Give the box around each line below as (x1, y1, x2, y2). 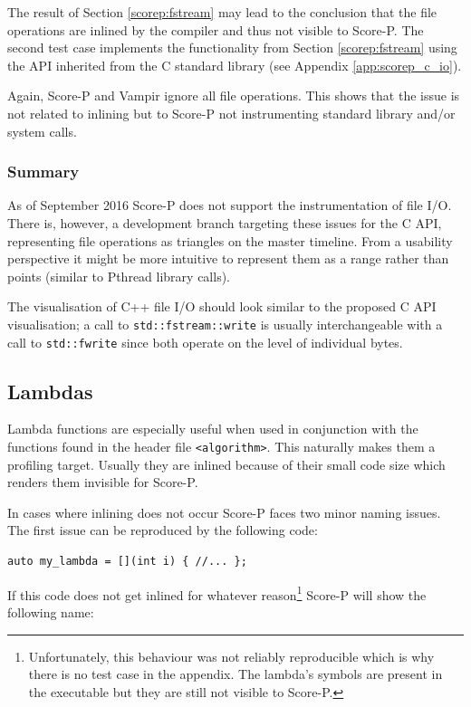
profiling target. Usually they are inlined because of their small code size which (7, 454, 446, 473)
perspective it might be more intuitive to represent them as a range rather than (7, 249, 449, 268)
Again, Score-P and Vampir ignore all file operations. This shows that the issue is (7, 86, 460, 105)
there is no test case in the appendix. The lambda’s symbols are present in (28, 664, 443, 683)
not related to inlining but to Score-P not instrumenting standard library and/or (7, 103, 456, 122)
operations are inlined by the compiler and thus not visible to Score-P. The (7, 20, 424, 39)
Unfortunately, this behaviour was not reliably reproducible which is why (28, 646, 435, 665)
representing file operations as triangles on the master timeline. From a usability (7, 231, 453, 250)
